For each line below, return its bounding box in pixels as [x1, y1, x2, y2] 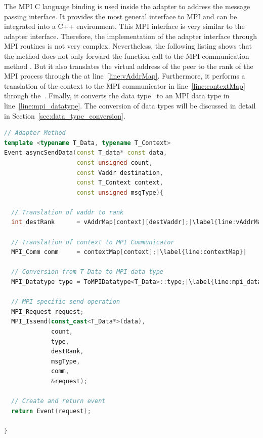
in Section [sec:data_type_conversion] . [4, 110, 125, 121]
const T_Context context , [76, 179, 164, 187]
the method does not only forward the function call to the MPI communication [4, 50, 249, 61]
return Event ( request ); [11, 407, 91, 415]
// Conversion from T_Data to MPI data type [11, 268, 163, 276]
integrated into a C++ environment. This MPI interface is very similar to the [4, 21, 245, 31]
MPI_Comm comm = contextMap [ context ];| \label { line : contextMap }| [11, 248, 247, 256]
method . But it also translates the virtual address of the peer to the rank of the [4, 60, 253, 71]
